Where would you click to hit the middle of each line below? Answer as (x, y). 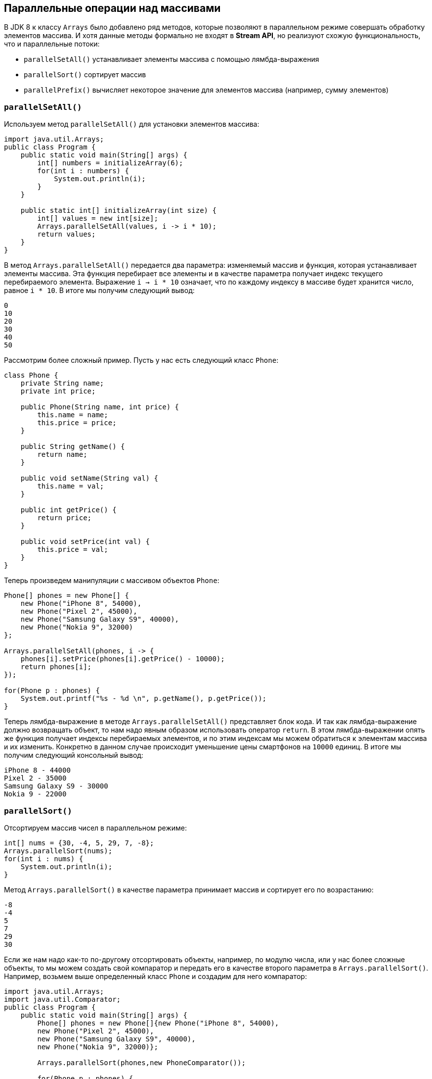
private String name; (62, 383)
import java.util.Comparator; (63, 999)
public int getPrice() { (68, 510)
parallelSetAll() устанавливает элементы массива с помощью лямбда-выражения (172, 59)
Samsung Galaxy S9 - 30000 (56, 786)
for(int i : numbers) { (83, 171)
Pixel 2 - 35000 (35, 778)
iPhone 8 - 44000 (37, 770)
